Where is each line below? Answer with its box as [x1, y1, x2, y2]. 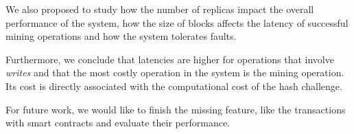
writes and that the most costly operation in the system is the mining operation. [5, 65, 344, 80]
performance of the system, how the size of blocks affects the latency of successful [5, 15, 349, 30]
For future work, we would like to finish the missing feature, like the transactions [5, 102, 346, 116]
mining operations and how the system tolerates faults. [5, 29, 237, 43]
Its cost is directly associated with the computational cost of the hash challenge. [5, 78, 342, 93]
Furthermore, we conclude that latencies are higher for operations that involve [5, 52, 334, 66]
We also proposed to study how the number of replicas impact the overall [5, 2, 314, 16]
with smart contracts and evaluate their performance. [5, 115, 231, 130]
